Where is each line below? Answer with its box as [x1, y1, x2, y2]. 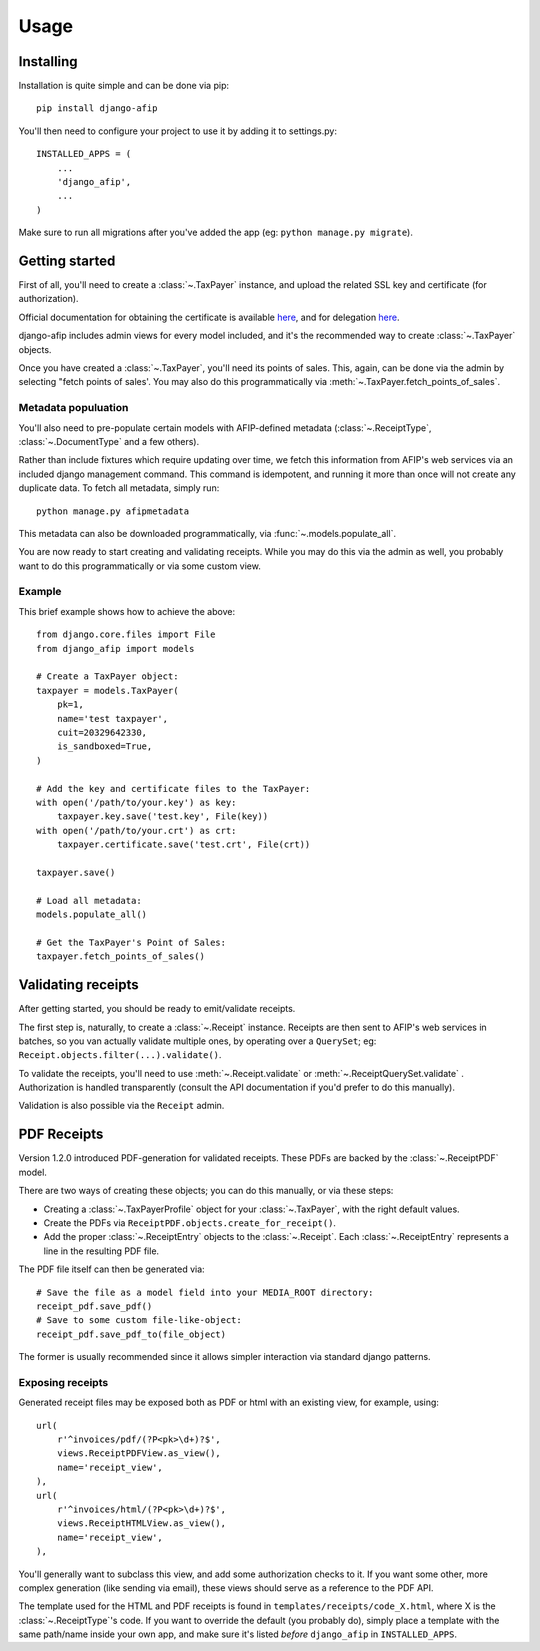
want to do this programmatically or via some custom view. [18, 560, 262, 572]
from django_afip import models [36, 643, 195, 654]
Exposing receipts [18, 1375, 109, 1389]
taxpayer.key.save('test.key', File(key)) [56, 811, 269, 822]
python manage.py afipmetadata [36, 505, 190, 517]
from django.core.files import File [36, 629, 216, 640]
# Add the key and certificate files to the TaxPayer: [36, 783, 311, 794]
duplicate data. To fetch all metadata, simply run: [18, 482, 220, 494]
